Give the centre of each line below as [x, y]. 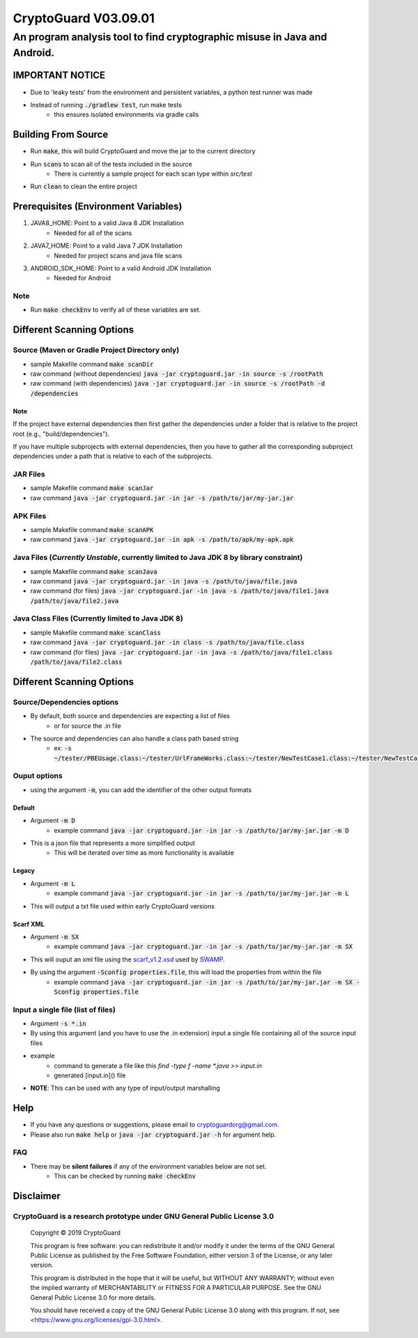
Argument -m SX [55, 936]
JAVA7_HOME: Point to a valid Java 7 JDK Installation [106, 246]
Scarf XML [29, 924]
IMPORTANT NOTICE [59, 76]
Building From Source [61, 135]
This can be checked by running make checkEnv [125, 1176]
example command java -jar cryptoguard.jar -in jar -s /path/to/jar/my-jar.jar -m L [202, 893]
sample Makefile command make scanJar [92, 488]
